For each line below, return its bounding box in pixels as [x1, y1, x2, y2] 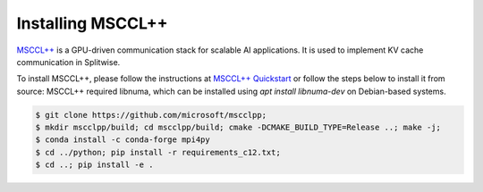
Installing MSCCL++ [16, 13, 168, 33]
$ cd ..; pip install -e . [35, 160, 154, 170]
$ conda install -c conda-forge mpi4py [35, 135, 210, 145]
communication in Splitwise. [16, 56, 121, 67]
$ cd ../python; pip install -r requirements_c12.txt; [35, 147, 281, 157]
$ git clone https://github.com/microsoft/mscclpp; [35, 110, 267, 120]
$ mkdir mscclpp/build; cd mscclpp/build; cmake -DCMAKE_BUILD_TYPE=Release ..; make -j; [35, 122, 442, 133]
